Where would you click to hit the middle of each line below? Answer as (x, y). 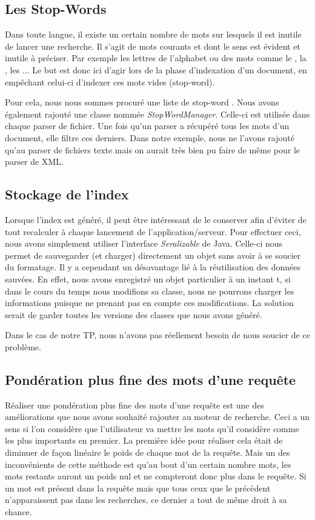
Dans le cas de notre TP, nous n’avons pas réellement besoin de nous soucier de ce (157, 335)
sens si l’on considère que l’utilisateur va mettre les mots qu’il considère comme (152, 428)
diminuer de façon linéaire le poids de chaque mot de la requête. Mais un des (148, 452)
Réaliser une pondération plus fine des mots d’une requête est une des (134, 405)
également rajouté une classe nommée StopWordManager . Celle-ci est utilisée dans (157, 114)
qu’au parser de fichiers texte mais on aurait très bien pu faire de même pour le (153, 149)
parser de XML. (34, 162)
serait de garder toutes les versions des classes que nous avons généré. (134, 314)
